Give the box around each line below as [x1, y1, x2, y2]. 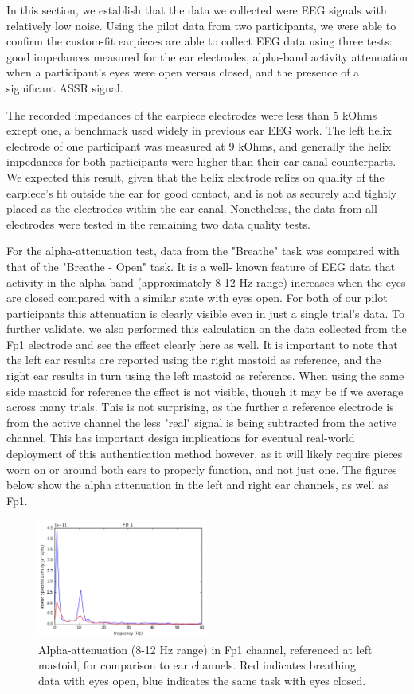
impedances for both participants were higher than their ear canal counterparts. [6, 153, 396, 170]
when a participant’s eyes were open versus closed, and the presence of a [6, 64, 360, 80]
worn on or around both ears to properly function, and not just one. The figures [6, 461, 397, 477]
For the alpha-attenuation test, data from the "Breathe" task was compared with [6, 242, 400, 259]
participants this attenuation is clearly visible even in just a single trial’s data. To [6, 304, 405, 321]
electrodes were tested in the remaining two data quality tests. [6, 215, 310, 232]
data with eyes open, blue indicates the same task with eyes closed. [38, 672, 366, 688]
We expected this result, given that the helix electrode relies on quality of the [6, 168, 385, 185]
